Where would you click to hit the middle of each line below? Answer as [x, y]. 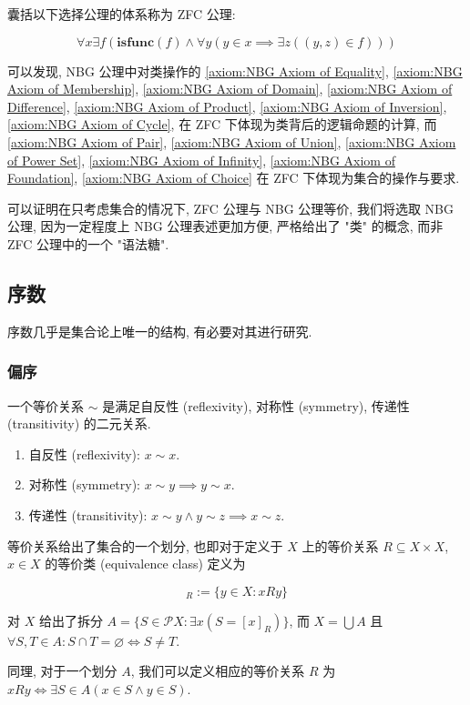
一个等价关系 [46, 405]
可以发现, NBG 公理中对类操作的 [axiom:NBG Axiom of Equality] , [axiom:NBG [235, 70]
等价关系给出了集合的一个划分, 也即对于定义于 [145, 545]
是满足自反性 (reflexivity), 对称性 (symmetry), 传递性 [256, 405]
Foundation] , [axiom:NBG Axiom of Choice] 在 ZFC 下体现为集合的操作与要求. [234, 178]
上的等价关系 [340, 545]
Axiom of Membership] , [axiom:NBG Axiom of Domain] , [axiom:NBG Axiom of [230, 89]
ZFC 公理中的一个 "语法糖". [88, 243]
